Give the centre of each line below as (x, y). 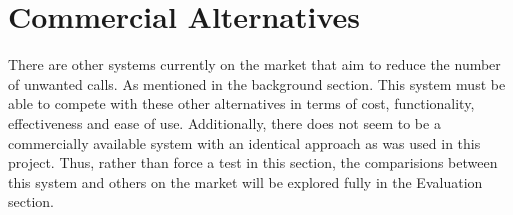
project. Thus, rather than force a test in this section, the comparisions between (253, 162)
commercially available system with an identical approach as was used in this (244, 142)
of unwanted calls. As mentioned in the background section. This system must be (257, 83)
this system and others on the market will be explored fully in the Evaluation (245, 181)
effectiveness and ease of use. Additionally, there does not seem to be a (224, 122)
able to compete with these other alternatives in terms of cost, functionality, (241, 103)
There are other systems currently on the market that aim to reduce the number (254, 64)
